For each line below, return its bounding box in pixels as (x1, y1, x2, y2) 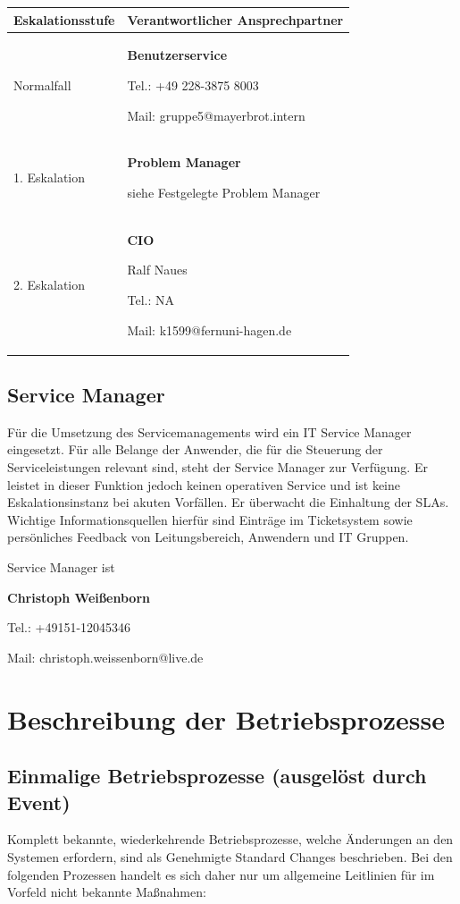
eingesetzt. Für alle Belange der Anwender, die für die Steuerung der (7, 440, 383, 459)
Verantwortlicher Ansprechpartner (127, 10, 344, 29)
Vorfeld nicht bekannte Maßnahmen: (7, 883, 206, 901)
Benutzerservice (127, 46, 228, 64)
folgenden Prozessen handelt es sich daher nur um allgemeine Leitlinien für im (7, 865, 435, 883)
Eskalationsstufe (13, 10, 115, 29)
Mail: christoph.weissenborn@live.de (7, 647, 204, 666)
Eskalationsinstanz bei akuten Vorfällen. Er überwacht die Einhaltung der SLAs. (7, 493, 449, 511)
